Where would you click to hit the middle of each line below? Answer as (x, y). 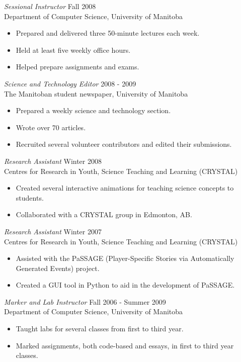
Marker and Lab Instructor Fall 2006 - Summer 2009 (85, 301)
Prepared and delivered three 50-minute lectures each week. (108, 33)
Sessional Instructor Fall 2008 (50, 6)
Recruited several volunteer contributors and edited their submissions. (124, 144)
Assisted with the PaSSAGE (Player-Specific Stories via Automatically (125, 258)
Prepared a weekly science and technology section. (93, 110)
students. (30, 197)
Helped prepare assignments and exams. (77, 67)
